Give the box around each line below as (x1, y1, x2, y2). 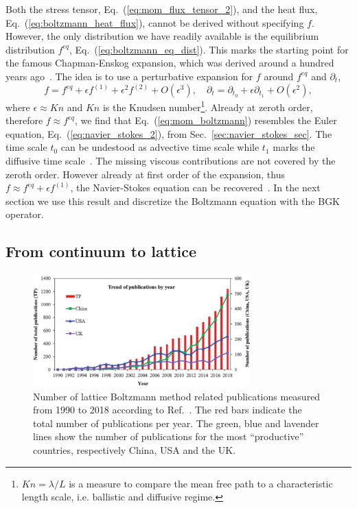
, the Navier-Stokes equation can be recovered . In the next (70, 180, 321, 195)
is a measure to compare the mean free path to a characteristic (69, 476, 333, 490)
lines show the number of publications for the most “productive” (33, 429, 304, 444)
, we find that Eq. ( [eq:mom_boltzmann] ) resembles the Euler (74, 113, 337, 128)
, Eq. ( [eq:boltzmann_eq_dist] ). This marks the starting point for (69, 42, 349, 56)
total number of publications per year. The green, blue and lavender (33, 415, 319, 430)
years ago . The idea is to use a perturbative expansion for (5, 69, 253, 83)
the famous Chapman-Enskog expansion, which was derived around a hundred (5, 56, 334, 70)
